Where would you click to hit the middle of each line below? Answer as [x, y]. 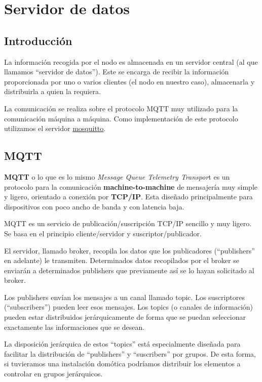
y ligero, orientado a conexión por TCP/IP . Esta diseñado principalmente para [128, 197]
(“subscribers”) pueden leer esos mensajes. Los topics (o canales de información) [129, 307]
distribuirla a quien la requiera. [52, 91]
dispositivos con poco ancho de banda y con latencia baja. [94, 206]
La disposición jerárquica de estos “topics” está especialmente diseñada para [122, 344]
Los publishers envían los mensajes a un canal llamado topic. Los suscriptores [124, 297]
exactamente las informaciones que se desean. [74, 327]
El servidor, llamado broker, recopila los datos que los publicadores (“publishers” [129, 250]
